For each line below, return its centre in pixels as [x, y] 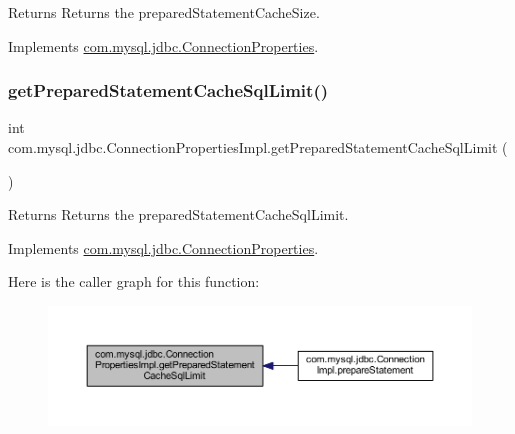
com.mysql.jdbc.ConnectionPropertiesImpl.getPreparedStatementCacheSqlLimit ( [258, 147]
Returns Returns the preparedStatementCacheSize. [164, 12]
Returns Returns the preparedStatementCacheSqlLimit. [178, 214]
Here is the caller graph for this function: [134, 281]
